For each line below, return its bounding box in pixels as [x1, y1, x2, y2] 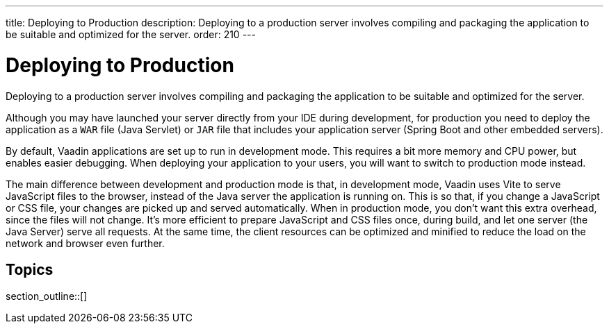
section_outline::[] [6, 290, 88, 303]
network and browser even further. [6, 237, 165, 249]
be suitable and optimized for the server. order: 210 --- [6, 28, 256, 40]
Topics [6, 260, 54, 278]
